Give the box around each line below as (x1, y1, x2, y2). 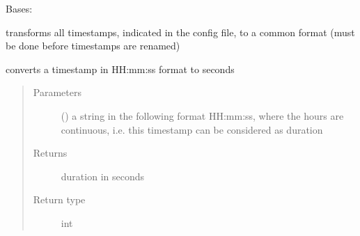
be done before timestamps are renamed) (6, 38, 180, 53)
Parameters (33, 85, 81, 100)
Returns (33, 145, 68, 160)
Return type (33, 192, 86, 207)
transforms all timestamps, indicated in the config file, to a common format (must (6, 24, 355, 39)
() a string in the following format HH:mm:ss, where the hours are (61, 108, 344, 123)
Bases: (6, 1, 33, 15)
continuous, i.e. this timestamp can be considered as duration (61, 122, 323, 136)
